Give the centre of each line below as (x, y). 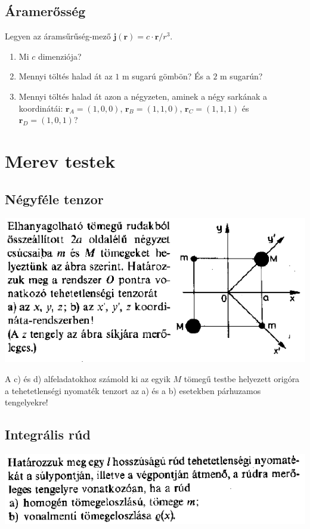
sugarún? (246, 76)
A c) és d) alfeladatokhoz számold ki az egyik (88, 378)
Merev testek (60, 160)
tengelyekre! (27, 402)
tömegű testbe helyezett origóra (242, 378)
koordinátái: (41, 108)
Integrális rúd (48, 434)
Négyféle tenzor (54, 199)
